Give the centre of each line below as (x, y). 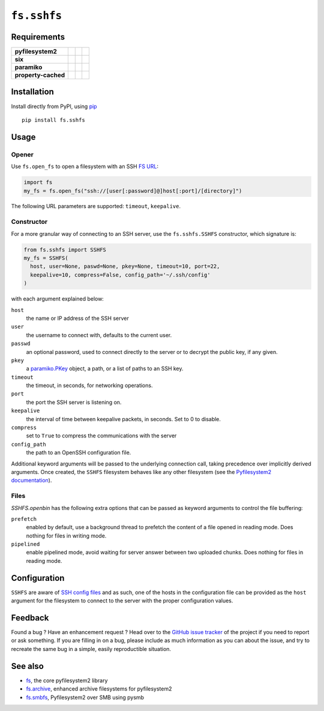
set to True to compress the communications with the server (101, 436)
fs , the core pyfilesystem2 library (67, 680)
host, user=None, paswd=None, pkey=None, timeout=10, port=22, (125, 266)
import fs (38, 182)
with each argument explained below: (58, 299)
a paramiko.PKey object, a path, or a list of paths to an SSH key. (105, 368)
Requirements (38, 37)
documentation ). (31, 481)
